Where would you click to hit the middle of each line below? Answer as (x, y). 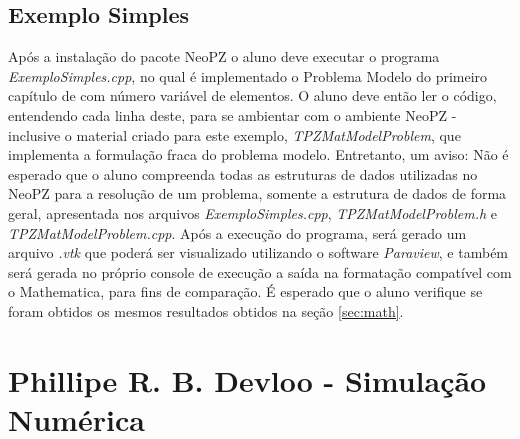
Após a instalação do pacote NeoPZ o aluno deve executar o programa (224, 56)
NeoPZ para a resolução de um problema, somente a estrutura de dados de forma (257, 193)
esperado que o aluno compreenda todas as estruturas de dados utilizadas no (243, 173)
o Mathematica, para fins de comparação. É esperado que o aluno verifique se (245, 291)
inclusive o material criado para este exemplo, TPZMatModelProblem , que (234, 134)
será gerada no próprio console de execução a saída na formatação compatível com (260, 271)
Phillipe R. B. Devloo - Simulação (247, 379)
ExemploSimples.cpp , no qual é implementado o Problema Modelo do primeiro (248, 75)
